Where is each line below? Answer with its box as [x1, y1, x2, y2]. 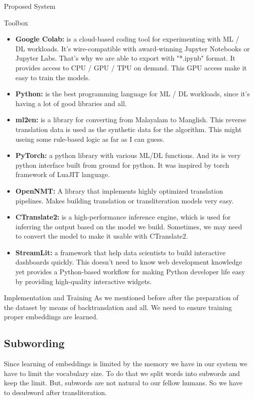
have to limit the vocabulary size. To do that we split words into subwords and [4, 368, 240, 378]
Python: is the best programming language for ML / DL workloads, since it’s [15, 89, 250, 99]
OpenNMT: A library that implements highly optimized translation [15, 185, 223, 196]
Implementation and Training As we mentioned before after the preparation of [4, 292, 239, 303]
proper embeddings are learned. [4, 311, 98, 322]
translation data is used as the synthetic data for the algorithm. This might [15, 124, 242, 134]
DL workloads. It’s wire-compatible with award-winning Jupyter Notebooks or [15, 43, 250, 53]
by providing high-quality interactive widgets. [15, 276, 152, 286]
